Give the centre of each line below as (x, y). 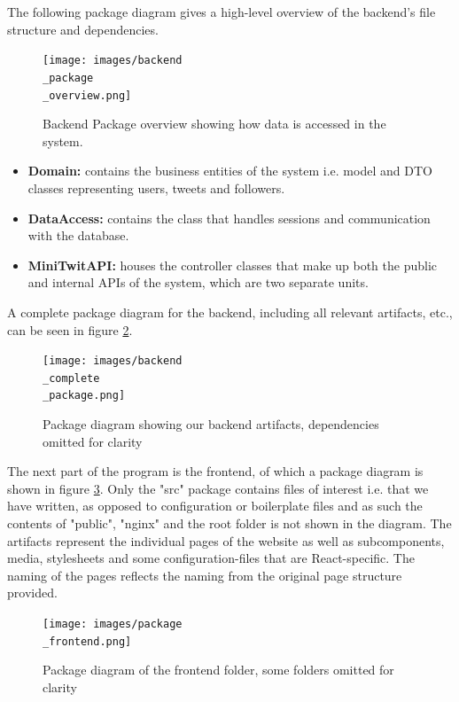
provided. (32, 593)
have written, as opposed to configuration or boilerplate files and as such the (215, 506)
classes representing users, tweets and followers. (156, 187)
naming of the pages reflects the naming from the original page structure (205, 575)
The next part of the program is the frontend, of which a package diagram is (215, 471)
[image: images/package (113, 624)
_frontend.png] (87, 641)
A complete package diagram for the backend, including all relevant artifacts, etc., (230, 312)
